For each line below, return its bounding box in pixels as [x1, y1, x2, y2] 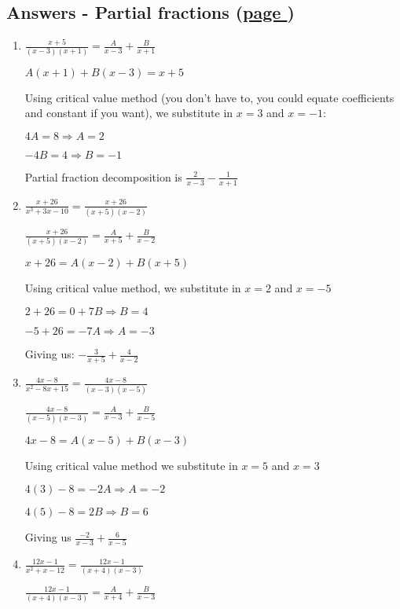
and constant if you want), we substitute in [24, 105, 233, 121]
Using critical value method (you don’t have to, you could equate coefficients [24, 89, 394, 105]
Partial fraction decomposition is [24, 168, 182, 185]
